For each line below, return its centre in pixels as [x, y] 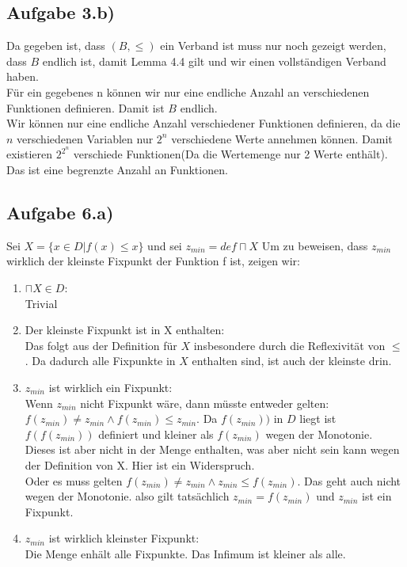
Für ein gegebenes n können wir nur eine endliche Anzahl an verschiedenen [188, 91]
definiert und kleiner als [156, 434]
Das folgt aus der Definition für [101, 345]
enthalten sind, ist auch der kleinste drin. [292, 361]
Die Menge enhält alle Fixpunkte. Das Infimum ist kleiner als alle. [185, 553]
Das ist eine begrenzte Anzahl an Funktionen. [117, 170]
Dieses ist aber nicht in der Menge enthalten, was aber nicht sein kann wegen [212, 449]
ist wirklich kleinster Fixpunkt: [124, 538]
